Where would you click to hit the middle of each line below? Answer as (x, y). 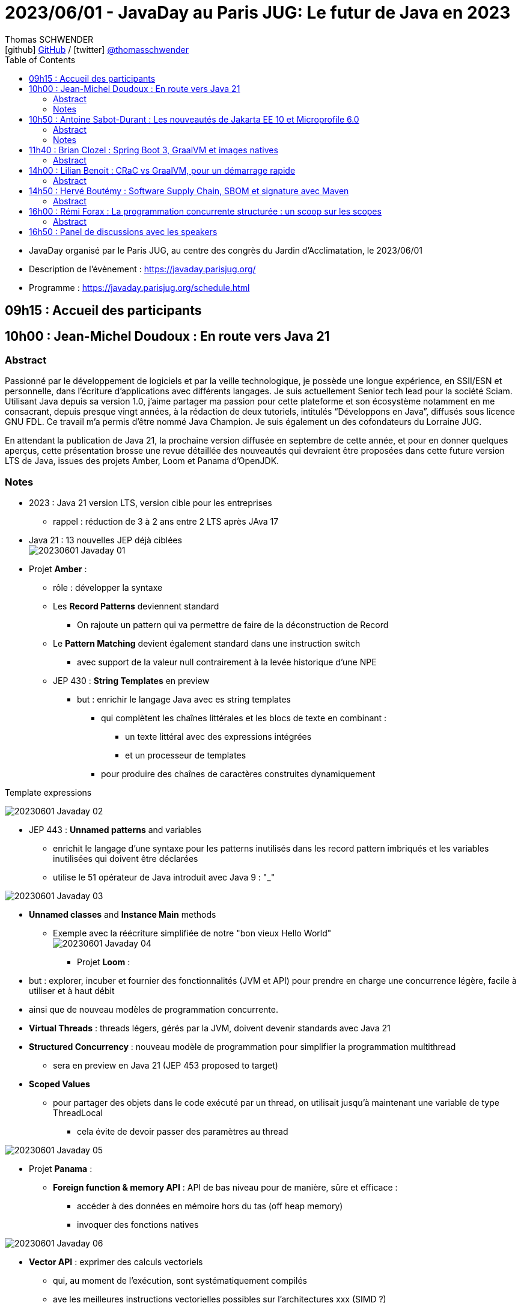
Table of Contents (40, 59)
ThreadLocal (78, 1113)
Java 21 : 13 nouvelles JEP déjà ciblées (105, 540)
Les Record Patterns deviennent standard (136, 606)
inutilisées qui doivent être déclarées (126, 859)
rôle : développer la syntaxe (108, 588)
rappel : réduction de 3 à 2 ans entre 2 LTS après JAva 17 (166, 522)
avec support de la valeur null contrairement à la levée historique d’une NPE (227, 662)
